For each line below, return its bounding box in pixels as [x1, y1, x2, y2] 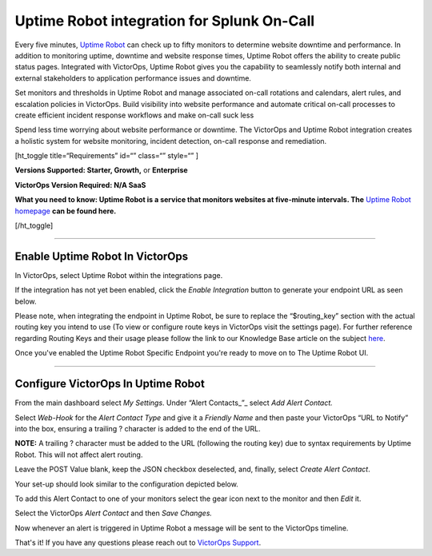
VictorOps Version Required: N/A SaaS [14, 180, 146, 189]
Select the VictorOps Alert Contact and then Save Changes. [14, 508, 212, 518]
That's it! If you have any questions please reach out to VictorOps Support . [14, 538, 262, 547]
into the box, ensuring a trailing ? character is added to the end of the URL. [14, 423, 261, 433]
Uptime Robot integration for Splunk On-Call [14, 12, 315, 30]
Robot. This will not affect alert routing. [14, 450, 143, 459]
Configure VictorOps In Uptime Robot [14, 377, 206, 391]
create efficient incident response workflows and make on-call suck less [14, 110, 254, 120]
